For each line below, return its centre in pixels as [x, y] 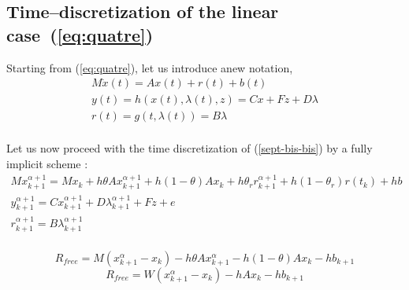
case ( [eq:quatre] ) [80, 34]
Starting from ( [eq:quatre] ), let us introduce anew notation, [150, 67]
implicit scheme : [47, 163]
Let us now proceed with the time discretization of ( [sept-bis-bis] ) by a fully [190, 148]
